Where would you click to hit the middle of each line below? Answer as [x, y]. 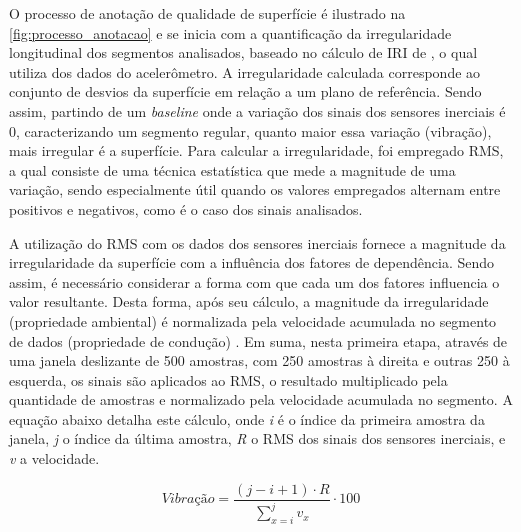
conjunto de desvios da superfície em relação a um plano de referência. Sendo [245, 91]
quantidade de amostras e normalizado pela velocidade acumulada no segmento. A [261, 399]
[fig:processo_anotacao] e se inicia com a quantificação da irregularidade [230, 32]
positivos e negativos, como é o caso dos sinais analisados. [186, 208]
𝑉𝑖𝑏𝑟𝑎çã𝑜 [188, 499]
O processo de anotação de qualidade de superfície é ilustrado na [207, 13]
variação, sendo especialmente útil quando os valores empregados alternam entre [255, 189]
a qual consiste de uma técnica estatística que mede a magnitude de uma [232, 169]
